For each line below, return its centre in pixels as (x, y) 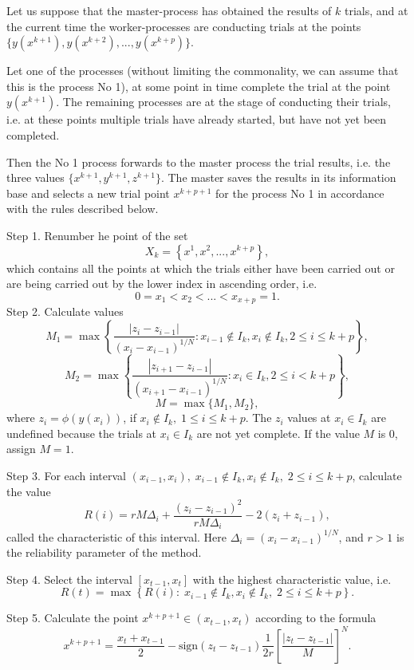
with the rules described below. (83, 209)
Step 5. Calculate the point (73, 618)
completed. (33, 134)
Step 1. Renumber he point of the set (97, 235)
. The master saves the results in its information (278, 177)
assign (21, 449)
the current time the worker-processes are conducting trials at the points (184, 26)
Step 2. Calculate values (65, 311)
